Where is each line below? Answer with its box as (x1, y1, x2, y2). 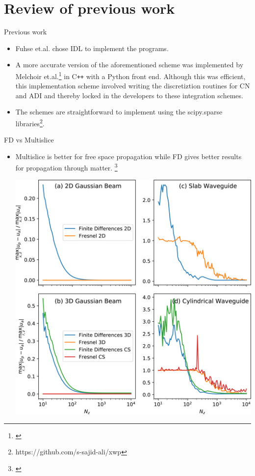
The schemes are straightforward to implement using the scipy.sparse (15, 107, 223, 117)
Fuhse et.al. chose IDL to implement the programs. (15, 43, 169, 53)
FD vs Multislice (4, 135, 54, 145)
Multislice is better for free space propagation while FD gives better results (15, 151, 242, 161)
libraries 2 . (15, 117, 45, 128)
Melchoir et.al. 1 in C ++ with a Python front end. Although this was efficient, (15, 69, 246, 81)
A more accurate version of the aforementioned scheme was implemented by (15, 59, 244, 70)
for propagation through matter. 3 (15, 161, 118, 173)
